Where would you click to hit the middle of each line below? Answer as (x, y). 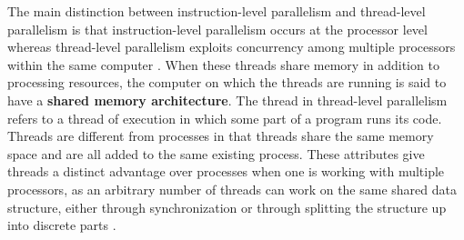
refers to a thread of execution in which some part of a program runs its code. (225, 118)
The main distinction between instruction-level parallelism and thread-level (217, 11)
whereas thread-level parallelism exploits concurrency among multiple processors (232, 47)
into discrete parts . (62, 225)
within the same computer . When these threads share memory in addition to (223, 64)
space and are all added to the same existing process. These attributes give (216, 153)
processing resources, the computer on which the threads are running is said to (227, 82)
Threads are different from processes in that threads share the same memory (221, 136)
